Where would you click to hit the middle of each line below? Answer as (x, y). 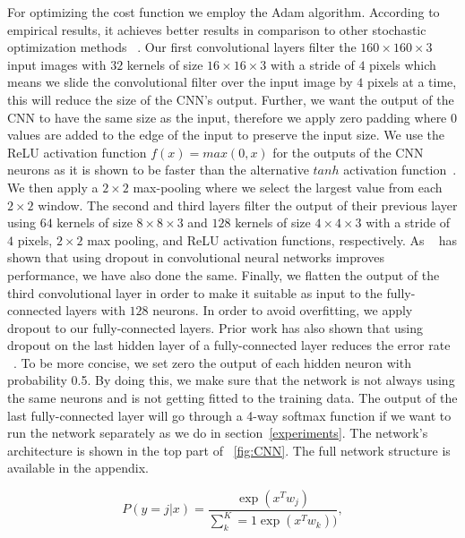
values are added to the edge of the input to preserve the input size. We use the (226, 135)
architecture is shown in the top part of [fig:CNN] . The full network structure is (229, 450)
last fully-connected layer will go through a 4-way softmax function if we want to (229, 415)
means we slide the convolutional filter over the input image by (180, 82)
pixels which (403, 64)
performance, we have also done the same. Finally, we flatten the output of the (224, 274)
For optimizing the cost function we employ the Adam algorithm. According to (224, 12)
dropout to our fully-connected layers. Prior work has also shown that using (215, 327)
